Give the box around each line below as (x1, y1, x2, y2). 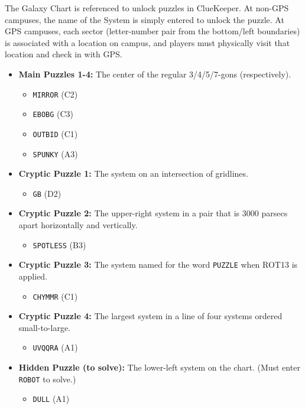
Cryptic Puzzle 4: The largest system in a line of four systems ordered (18, 310, 283, 322)
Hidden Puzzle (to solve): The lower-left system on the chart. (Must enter (18, 361, 300, 374)
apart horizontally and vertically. (18, 219, 138, 231)
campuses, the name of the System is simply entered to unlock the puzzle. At (5, 13, 284, 25)
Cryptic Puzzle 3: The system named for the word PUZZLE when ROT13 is (18, 258, 298, 271)
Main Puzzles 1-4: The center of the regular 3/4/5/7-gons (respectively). (18, 67, 291, 80)
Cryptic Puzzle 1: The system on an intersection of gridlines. (18, 167, 248, 180)
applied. (18, 270, 48, 282)
